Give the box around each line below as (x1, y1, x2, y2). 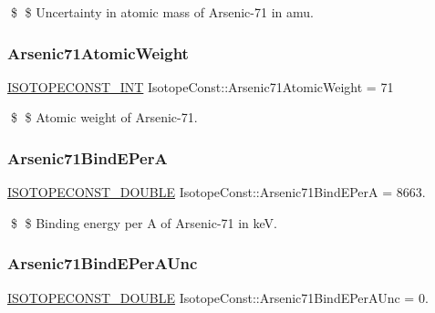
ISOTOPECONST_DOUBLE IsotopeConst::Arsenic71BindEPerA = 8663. (7, 183, 426, 202)
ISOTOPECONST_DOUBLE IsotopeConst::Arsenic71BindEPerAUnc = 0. (7, 287, 429, 307)
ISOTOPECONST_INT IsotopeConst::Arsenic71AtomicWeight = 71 (7, 77, 394, 96)
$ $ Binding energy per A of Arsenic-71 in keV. (10, 213, 278, 232)
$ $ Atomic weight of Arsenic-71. (10, 108, 198, 127)
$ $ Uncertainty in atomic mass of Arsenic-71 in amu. (10, 3, 314, 21)
